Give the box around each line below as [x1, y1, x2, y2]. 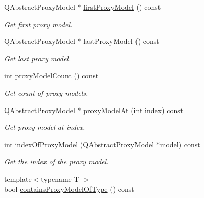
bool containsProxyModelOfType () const [4, 183, 134, 194]
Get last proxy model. [4, 53, 71, 63]
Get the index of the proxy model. [4, 156, 109, 167]
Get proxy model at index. [4, 122, 85, 133]
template [4, 173, 32, 184]
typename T [41, 173, 79, 184]
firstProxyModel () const [83, 2, 161, 12]
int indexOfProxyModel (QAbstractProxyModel [4, 139, 154, 149]
